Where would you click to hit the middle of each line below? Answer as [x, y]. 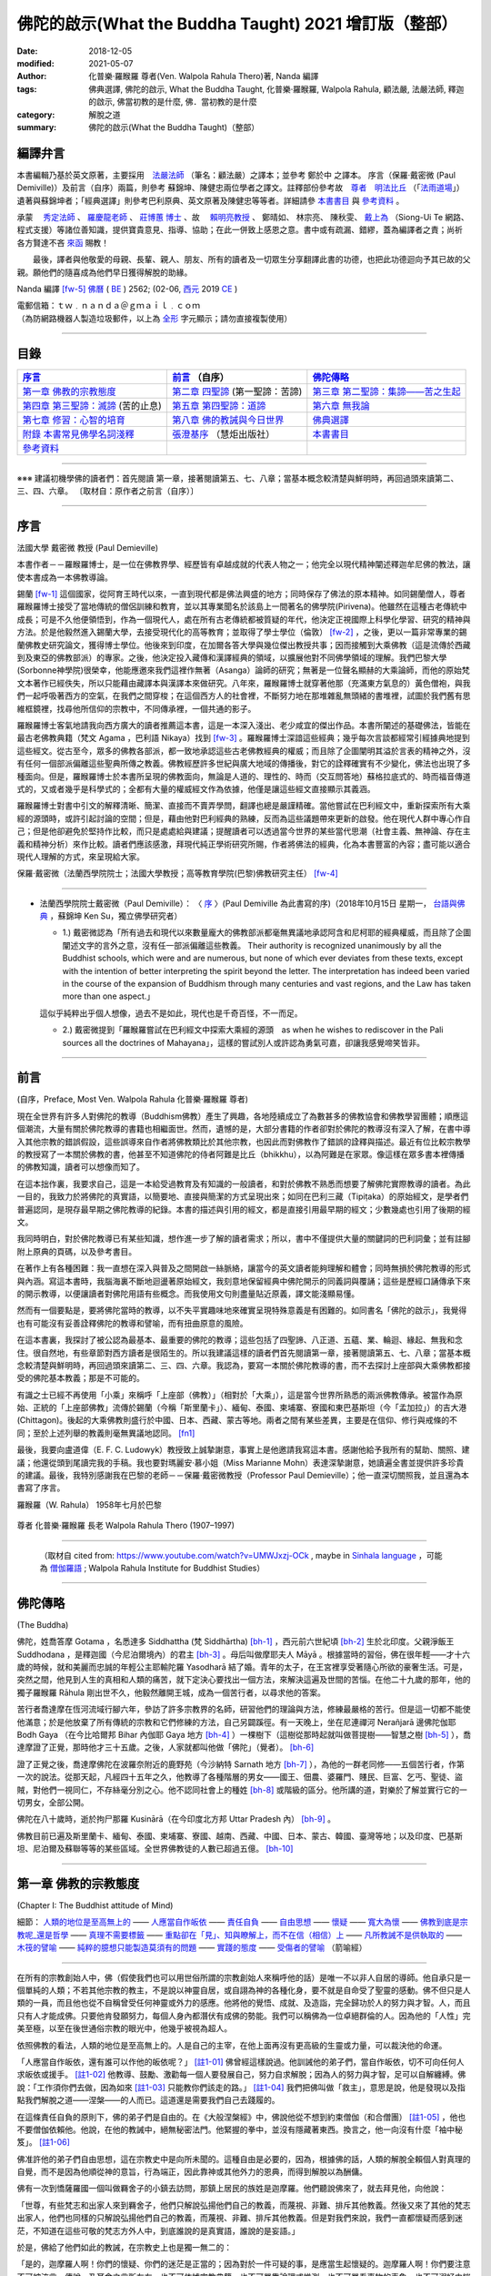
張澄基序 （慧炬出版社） [223, 434]
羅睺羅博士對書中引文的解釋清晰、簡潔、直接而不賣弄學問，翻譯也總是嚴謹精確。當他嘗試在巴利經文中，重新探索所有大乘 [244, 806]
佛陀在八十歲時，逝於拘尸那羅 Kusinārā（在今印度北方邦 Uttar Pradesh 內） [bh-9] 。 [176, 1819]
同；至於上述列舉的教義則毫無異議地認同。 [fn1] [106, 1433]
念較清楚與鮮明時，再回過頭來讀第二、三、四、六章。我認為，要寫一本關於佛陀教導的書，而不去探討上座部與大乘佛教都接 [244, 1365]
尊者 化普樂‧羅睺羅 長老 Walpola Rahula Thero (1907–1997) [126, 1526]
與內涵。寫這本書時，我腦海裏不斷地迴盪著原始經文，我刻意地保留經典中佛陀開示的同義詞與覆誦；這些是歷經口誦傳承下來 [244, 1281]
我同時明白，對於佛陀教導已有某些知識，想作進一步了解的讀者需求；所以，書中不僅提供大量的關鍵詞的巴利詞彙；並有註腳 [244, 1239]
